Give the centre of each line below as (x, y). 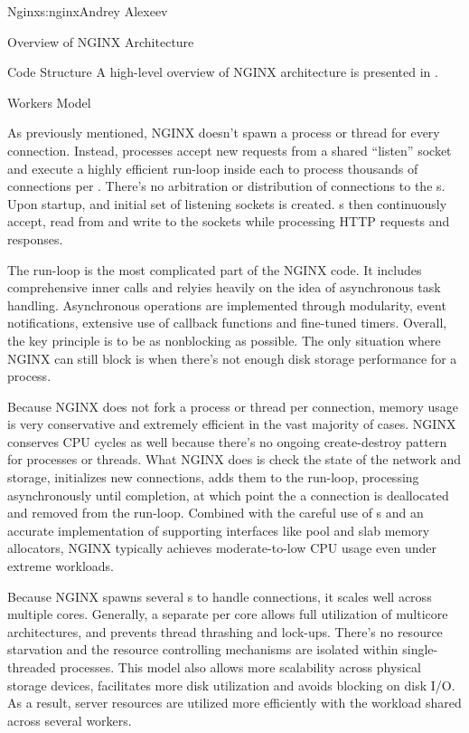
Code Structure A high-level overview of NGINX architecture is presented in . (223, 72)
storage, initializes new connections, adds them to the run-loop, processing (213, 477)
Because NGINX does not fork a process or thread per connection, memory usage (233, 406)
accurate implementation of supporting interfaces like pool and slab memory (219, 530)
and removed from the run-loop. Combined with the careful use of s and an (216, 513)
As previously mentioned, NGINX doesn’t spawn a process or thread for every (224, 133)
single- (420, 649)
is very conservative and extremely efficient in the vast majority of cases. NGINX (232, 424)
